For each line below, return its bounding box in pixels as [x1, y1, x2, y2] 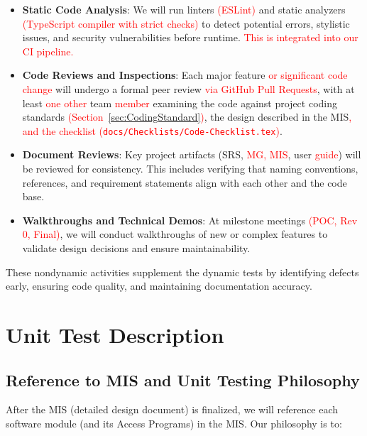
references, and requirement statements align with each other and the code [22, 175, 347, 190]
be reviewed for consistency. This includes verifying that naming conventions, [22, 161, 358, 175]
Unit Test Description [6, 320, 224, 349]
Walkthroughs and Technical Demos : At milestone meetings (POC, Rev [22, 212, 358, 227]
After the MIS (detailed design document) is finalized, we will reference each [6, 402, 339, 417]
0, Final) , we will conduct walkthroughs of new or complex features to [22, 227, 328, 241]
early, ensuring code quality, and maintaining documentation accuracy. [6, 278, 312, 293]
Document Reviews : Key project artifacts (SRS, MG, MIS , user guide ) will [22, 147, 361, 162]
